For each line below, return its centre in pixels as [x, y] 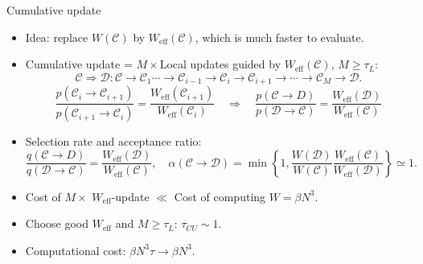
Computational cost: [76, 250]
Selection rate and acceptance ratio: [113, 141]
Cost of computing [220, 196]
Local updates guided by [220, 64]
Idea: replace [57, 37]
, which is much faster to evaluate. [279, 37]
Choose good [57, 223]
